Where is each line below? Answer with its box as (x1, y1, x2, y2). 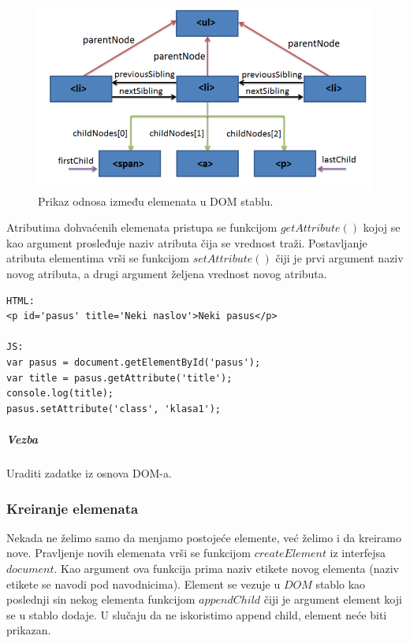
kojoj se (363, 219, 401, 236)
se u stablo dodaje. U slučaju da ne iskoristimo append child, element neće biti (6, 606, 387, 623)
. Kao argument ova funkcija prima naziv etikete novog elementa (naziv (54, 559, 400, 576)
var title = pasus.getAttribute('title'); (6, 372, 233, 384)
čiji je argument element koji (263, 591, 402, 608)
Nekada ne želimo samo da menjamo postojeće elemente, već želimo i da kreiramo (6, 529, 402, 545)
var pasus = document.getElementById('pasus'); (6, 357, 261, 369)
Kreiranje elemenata (6, 498, 139, 518)
